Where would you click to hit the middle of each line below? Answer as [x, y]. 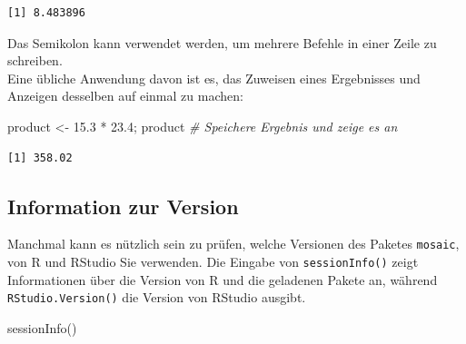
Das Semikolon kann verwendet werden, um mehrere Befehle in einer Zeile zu [222, 42]
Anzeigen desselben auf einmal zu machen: [125, 96]
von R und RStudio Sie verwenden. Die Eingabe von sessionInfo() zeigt [213, 262]
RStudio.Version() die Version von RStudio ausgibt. [157, 297]
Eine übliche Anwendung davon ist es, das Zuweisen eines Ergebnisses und [214, 78]
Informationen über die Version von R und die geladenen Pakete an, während [223, 279]
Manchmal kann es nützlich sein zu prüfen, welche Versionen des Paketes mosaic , [233, 244]
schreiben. [35, 60]
